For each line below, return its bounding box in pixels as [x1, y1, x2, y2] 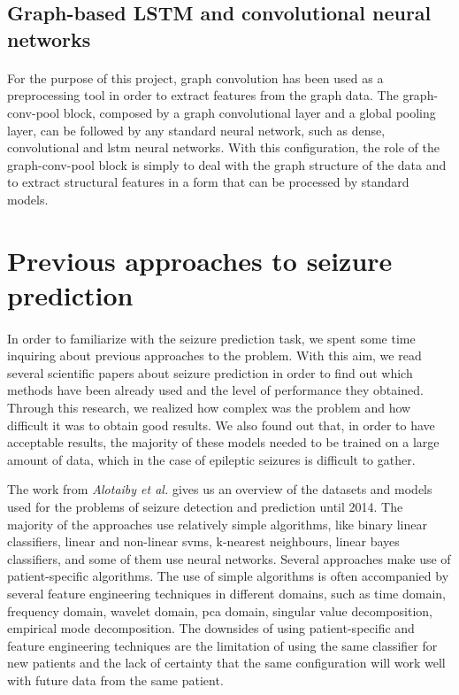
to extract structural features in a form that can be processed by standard [7, 173, 409, 191]
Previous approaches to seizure [7, 242, 393, 278]
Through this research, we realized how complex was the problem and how [7, 398, 411, 417]
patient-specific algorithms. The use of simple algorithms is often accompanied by [7, 567, 449, 585]
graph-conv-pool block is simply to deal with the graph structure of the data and [7, 155, 447, 174]
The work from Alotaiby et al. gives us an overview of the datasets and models [7, 480, 432, 498]
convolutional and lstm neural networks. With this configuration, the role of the [7, 138, 440, 157]
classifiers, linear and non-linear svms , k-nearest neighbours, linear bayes [7, 532, 400, 551]
